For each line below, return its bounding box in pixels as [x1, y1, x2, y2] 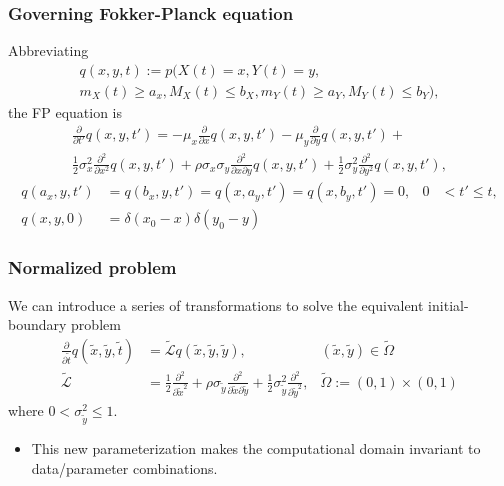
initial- [428, 294, 469, 315]
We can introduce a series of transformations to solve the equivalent [8, 294, 424, 315]
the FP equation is [8, 101, 123, 122]
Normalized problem [8, 255, 177, 280]
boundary [8, 314, 67, 335]
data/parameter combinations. [31, 457, 218, 478]
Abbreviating [8, 40, 89, 61]
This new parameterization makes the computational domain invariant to [31, 438, 481, 458]
